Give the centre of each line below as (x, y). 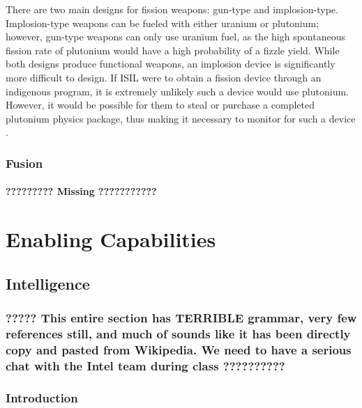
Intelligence (48, 283)
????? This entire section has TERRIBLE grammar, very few (181, 318)
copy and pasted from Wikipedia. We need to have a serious (179, 349)
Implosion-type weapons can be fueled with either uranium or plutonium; (163, 23)
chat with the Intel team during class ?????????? (145, 365)
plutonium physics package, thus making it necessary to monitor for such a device (181, 118)
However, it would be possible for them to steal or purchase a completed (160, 105)
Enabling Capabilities (111, 239)
